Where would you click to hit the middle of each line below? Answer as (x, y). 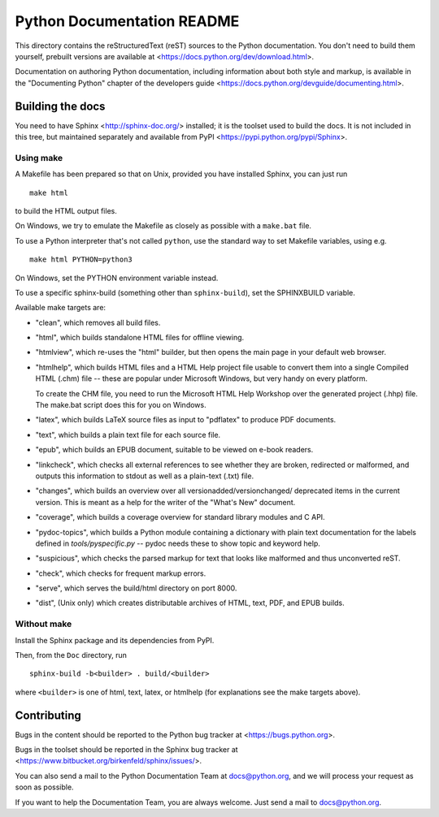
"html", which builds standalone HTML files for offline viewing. (140, 338)
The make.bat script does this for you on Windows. (121, 405)
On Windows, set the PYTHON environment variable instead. (117, 278)
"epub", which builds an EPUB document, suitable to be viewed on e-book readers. (174, 450)
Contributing (48, 715)
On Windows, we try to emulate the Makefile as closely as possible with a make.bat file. (163, 226)
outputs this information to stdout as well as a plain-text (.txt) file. (145, 476)
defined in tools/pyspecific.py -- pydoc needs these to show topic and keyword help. (178, 543)
